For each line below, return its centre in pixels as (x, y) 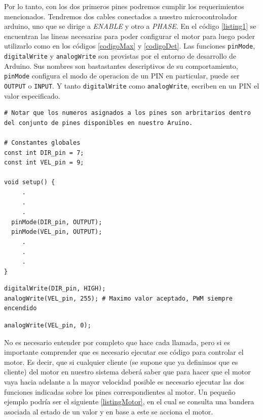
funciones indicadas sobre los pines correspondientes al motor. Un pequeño (120, 391)
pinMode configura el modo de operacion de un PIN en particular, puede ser (122, 76)
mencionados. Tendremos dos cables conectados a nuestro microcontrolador (121, 16)
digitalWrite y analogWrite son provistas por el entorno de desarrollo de (120, 56)
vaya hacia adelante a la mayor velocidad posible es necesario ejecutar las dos (124, 382)
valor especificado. (32, 95)
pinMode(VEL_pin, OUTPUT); (57, 232)
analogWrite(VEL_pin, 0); (48, 326)
